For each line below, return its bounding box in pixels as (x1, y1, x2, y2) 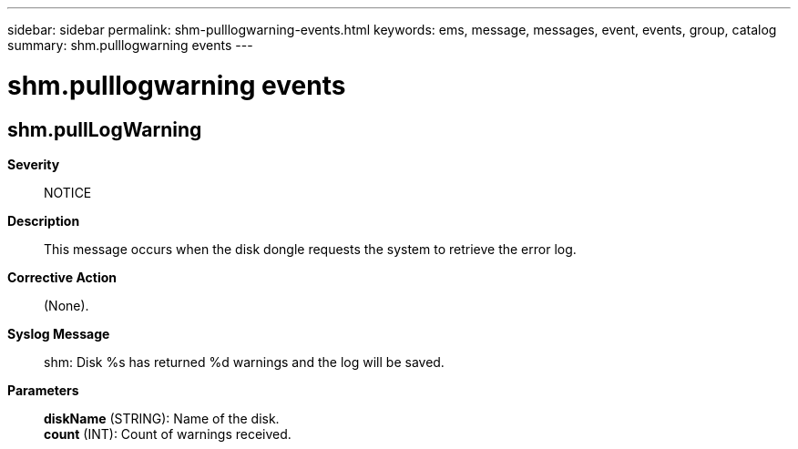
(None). (44, 297, 89, 313)
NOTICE (44, 184, 92, 200)
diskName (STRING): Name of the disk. (44, 410, 280, 426)
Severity (7, 156, 60, 172)
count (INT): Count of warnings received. (44, 425, 292, 442)
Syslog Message (7, 325, 110, 342)
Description (7, 212, 80, 229)
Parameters (7, 382, 79, 398)
